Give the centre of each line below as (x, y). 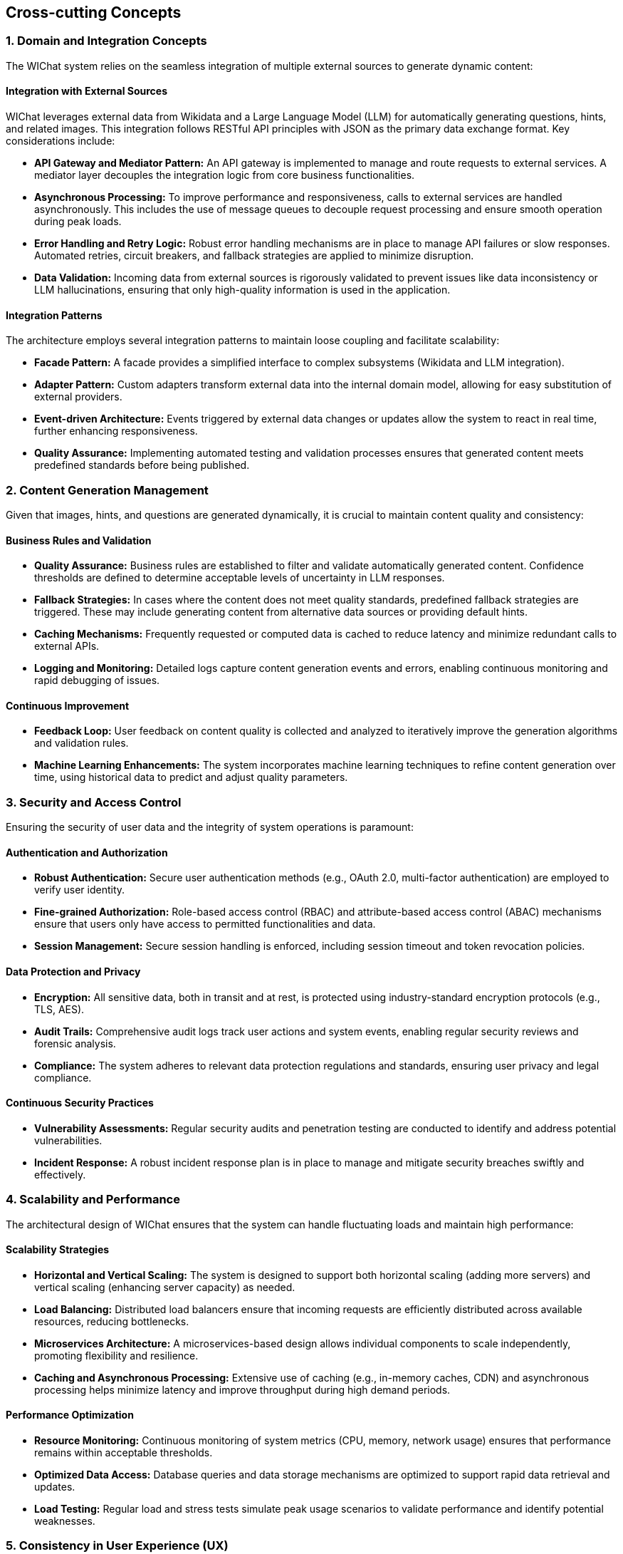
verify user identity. (80, 890)
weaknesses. (65, 1521)
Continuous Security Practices (80, 1103)
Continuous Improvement (68, 705)
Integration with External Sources (87, 91)
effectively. (60, 1174)
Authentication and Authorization (87, 852)
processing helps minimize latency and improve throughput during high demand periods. (242, 1389)
